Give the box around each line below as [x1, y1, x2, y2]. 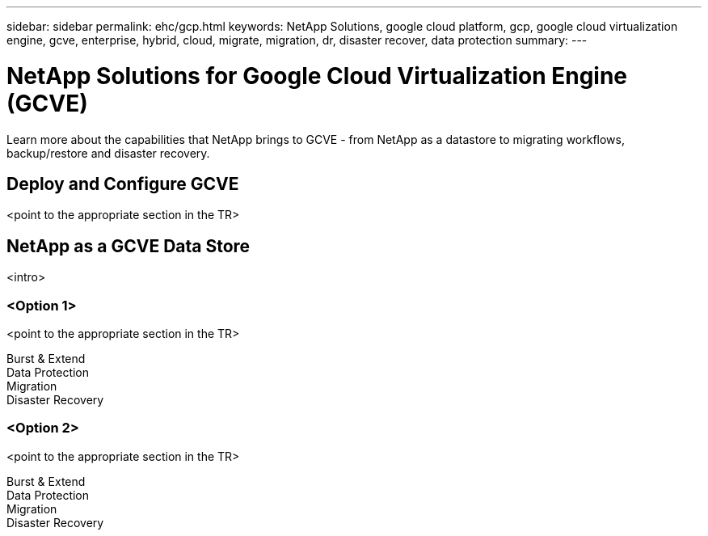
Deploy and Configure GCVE [6, 173, 239, 194]
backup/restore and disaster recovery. [6, 146, 210, 160]
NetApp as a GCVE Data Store [6, 235, 251, 256]
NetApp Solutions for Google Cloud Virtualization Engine [6, 61, 628, 90]
